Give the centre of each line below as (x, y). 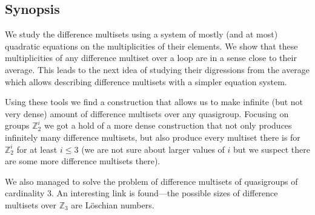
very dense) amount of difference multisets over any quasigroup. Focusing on (147, 113)
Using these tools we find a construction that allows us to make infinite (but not (154, 102)
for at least (37, 149)
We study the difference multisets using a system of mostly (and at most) (141, 34)
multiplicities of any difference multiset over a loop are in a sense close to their (151, 58)
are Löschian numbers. (113, 204)
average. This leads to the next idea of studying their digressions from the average (157, 69)
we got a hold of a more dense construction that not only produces (168, 125)
